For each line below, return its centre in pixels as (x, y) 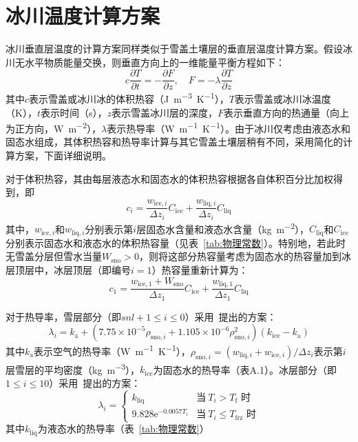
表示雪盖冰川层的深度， (165, 112)
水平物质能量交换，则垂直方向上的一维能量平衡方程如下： (155, 62)
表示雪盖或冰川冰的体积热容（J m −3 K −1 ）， (129, 98)
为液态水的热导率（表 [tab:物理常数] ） (123, 429)
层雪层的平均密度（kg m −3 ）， (73, 368)
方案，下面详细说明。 (63, 155)
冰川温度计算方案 (83, 16)
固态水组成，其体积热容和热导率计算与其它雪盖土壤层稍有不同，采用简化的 (174, 142)
